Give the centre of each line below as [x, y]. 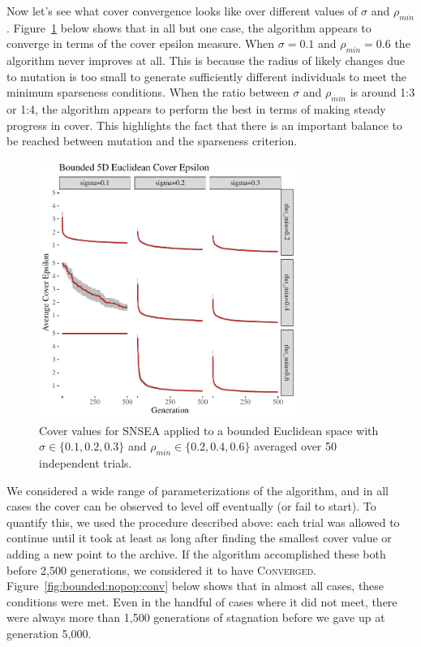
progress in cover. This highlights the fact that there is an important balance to [204, 125]
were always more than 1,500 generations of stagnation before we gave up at [196, 617]
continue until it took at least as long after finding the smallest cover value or [199, 538]
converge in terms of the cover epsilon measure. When [141, 43]
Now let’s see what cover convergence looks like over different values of [182, 11]
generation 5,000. [49, 633]
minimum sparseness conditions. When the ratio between [148, 92]
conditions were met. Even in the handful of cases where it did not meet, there [202, 601]
